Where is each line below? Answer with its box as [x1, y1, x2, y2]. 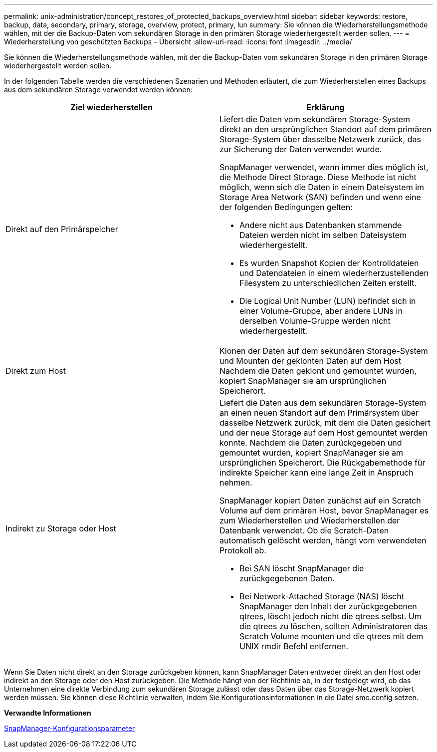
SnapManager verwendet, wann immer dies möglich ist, [219, 162, 429, 172]
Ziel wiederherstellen [70, 102, 153, 112]
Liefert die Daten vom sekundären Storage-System [219, 114, 411, 124]
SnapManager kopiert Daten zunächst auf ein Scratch [219, 496, 421, 505]
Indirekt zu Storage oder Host [5, 523, 116, 533]
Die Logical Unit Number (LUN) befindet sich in [239, 296, 416, 306]
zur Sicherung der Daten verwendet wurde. [219, 144, 382, 154]
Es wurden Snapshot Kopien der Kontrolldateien [239, 258, 419, 268]
